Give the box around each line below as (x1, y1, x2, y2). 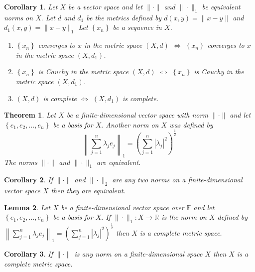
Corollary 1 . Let (4, 1, 58, 11)
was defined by (169, 119, 213, 130)
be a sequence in (113, 22, 162, 32)
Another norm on (106, 119, 159, 130)
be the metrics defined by (86, 12, 162, 22)
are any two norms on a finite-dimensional (112, 174, 243, 185)
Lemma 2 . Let (4, 202, 50, 212)
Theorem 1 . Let (4, 110, 56, 120)
